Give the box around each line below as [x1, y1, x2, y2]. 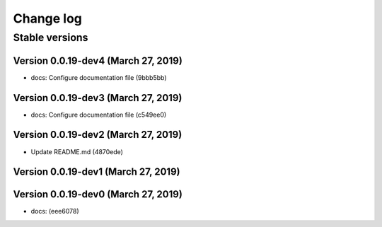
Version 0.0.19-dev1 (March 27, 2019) [13, 166, 180, 178]
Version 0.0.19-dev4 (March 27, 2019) [13, 54, 183, 66]
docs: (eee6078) [30, 207, 79, 216]
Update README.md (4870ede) [30, 147, 124, 156]
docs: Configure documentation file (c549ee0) [30, 110, 167, 119]
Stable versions [13, 31, 88, 44]
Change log [13, 11, 83, 26]
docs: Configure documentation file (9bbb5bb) [30, 73, 167, 81]
